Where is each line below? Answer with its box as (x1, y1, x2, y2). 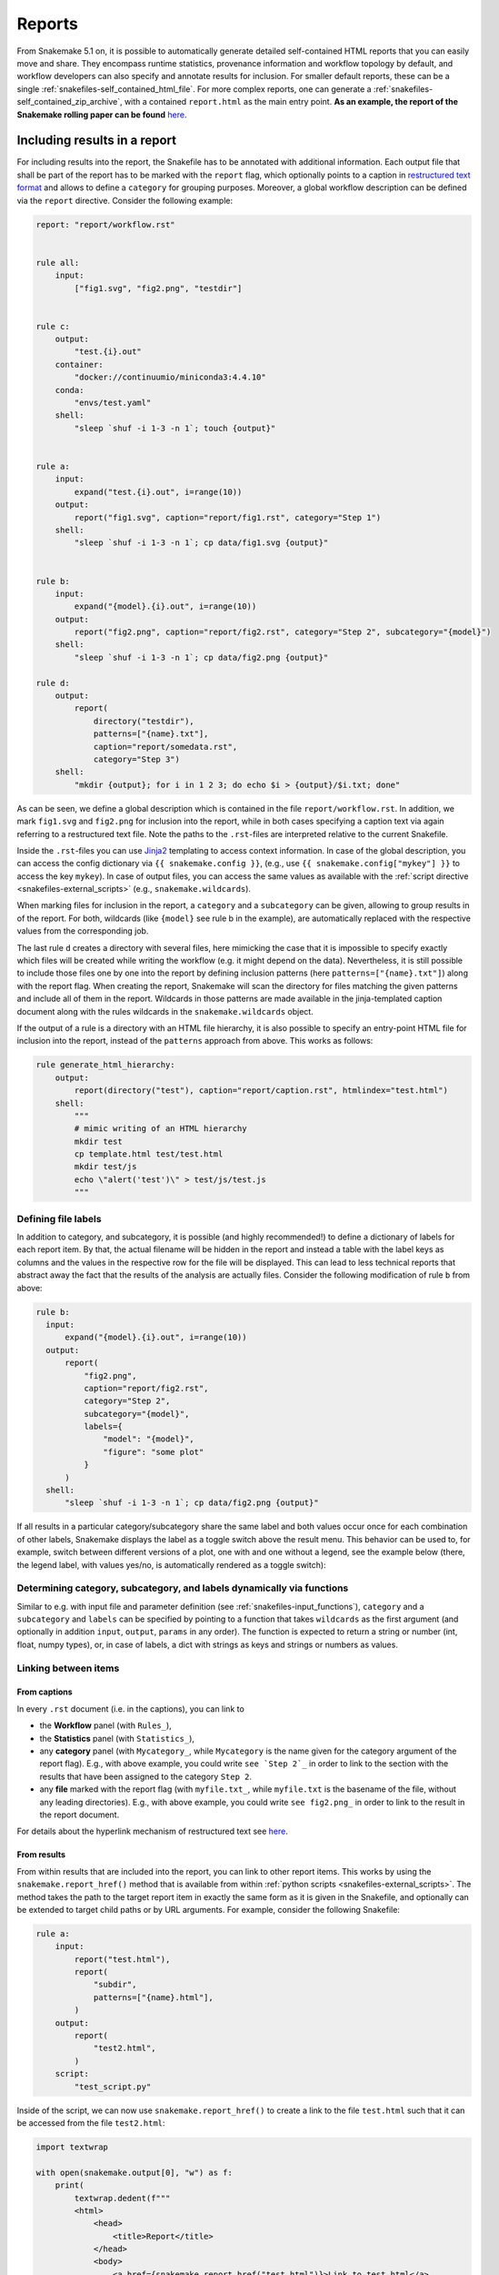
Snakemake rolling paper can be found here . (16, 109, 187, 120)
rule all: (35, 258, 80, 268)
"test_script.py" (74, 2081, 152, 2092)
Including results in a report (16, 133, 177, 148)
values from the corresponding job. (16, 925, 149, 936)
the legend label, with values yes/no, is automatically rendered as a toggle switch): (16, 1559, 326, 1570)
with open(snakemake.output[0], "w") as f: (35, 2167, 234, 2178)
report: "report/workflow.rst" (35, 219, 176, 229)
